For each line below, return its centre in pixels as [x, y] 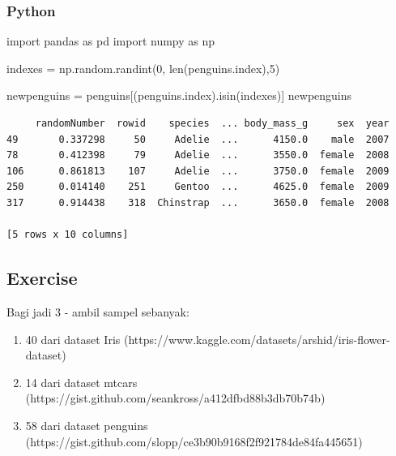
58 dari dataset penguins [87, 425]
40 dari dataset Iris [73, 339]
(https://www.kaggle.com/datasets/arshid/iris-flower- [257, 339]
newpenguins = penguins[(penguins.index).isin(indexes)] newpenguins [179, 95]
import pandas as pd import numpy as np [111, 41]
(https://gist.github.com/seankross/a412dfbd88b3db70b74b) [175, 398]
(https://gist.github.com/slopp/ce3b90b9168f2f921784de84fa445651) [194, 441]
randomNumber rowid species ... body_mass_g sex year [212, 123]
